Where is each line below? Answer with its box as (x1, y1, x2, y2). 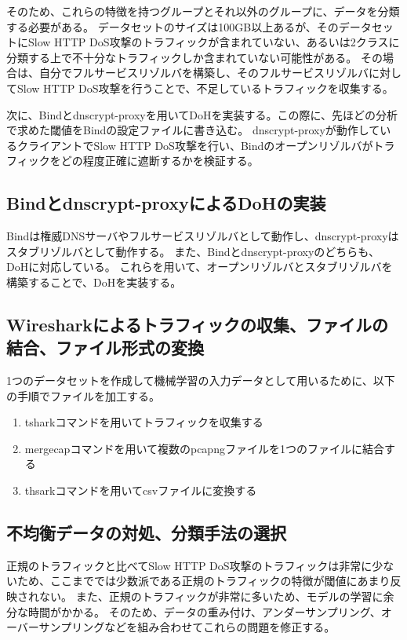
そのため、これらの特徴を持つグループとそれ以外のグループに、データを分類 (6, 3, 400, 19)
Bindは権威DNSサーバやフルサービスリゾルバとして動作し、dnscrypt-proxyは (6, 228, 399, 244)
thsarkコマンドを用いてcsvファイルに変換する (24, 482, 257, 499)
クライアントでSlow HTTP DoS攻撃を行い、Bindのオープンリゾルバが (16, 137, 373, 153)
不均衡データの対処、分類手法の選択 (6, 521, 286, 545)
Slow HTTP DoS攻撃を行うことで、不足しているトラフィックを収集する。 (16, 79, 394, 96)
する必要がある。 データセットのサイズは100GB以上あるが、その (6, 18, 339, 35)
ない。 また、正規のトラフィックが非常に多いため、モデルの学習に (38, 588, 383, 605)
